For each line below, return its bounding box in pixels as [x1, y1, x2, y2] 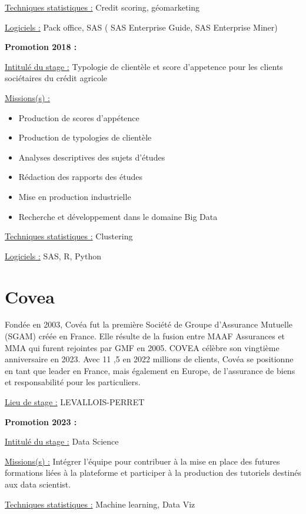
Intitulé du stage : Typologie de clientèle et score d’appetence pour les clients [5, 60, 283, 72]
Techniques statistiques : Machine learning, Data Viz [5, 498, 195, 510]
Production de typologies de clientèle [18, 131, 152, 143]
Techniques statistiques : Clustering [5, 230, 133, 242]
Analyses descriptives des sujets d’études [18, 151, 165, 163]
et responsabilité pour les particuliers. [5, 376, 141, 388]
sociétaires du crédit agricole [5, 72, 108, 84]
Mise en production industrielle [18, 190, 131, 202]
